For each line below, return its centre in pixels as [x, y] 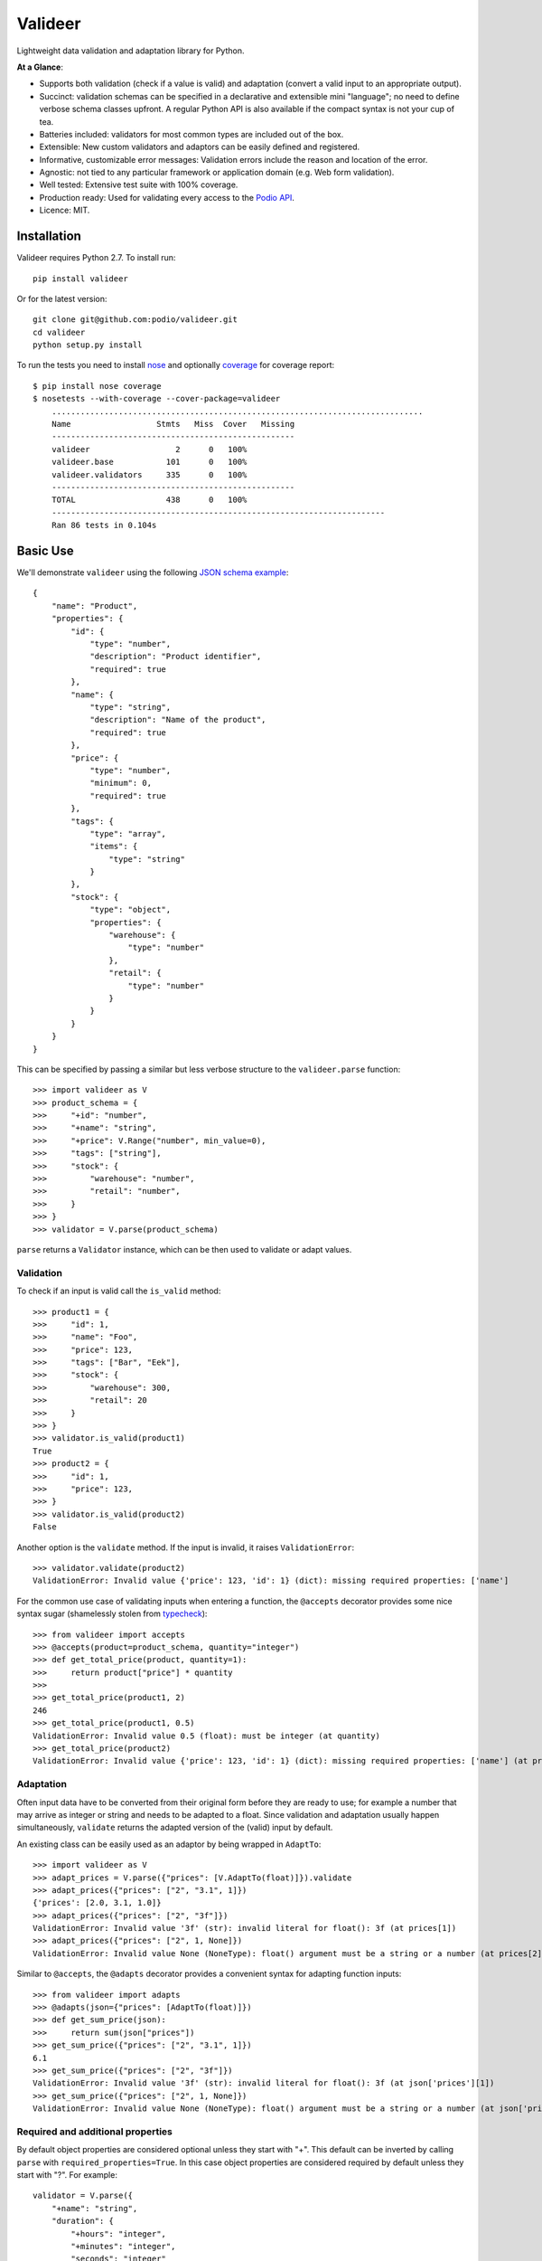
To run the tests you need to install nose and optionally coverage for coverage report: [176, 365]
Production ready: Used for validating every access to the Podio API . [167, 197]
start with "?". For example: [67, 2175]
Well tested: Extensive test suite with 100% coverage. [139, 184]
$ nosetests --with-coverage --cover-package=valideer [157, 399]
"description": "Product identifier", [176, 657]
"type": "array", [128, 833]
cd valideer [59, 332]
